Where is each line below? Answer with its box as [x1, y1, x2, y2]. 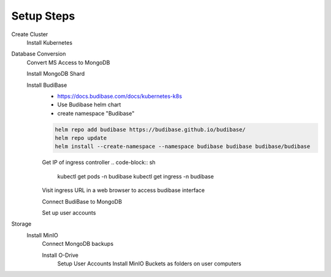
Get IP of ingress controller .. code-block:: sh [42, 159, 156, 166]
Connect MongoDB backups [42, 240, 113, 248]
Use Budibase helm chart [57, 101, 121, 108]
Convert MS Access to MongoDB [26, 59, 110, 66]
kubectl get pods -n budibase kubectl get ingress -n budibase [57, 172, 214, 180]
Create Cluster [11, 31, 48, 38]
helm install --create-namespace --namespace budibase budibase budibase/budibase [55, 143, 311, 150]
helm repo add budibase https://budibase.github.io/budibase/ [55, 126, 246, 133]
